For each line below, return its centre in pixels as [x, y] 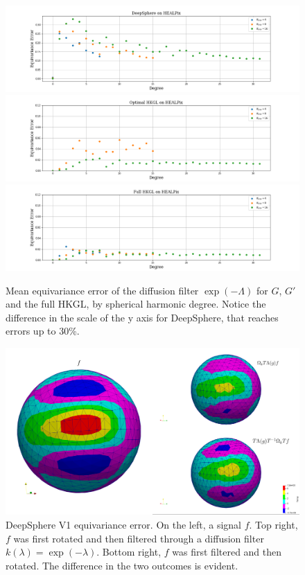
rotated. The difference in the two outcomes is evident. [122, 565]
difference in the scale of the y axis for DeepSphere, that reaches [142, 317]
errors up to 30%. [43, 331]
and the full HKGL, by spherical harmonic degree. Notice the [136, 304]
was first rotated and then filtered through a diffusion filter [139, 538]
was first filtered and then [227, 552]
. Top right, [273, 525]
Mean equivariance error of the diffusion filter [102, 290]
